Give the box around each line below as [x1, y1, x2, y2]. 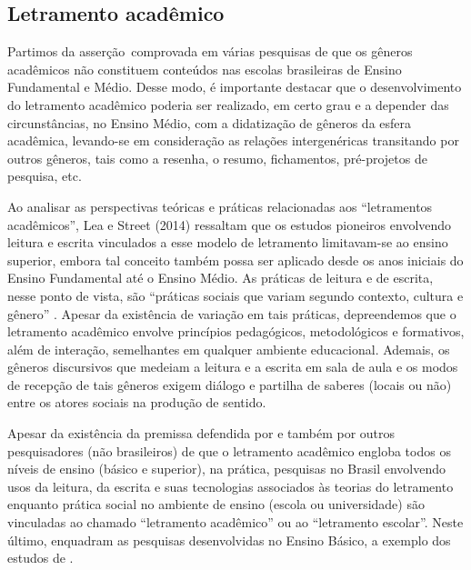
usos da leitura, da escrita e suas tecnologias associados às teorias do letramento [7, 476, 454, 495]
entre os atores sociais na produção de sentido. [7, 393, 266, 412]
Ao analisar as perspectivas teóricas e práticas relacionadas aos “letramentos [7, 196, 433, 215]
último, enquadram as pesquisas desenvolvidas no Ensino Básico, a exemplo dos [7, 530, 451, 549]
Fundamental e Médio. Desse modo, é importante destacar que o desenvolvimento [7, 77, 462, 96]
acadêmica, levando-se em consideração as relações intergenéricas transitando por [7, 131, 459, 150]
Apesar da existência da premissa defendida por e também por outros [7, 424, 396, 443]
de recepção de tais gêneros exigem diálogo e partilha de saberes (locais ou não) [7, 375, 452, 394]
